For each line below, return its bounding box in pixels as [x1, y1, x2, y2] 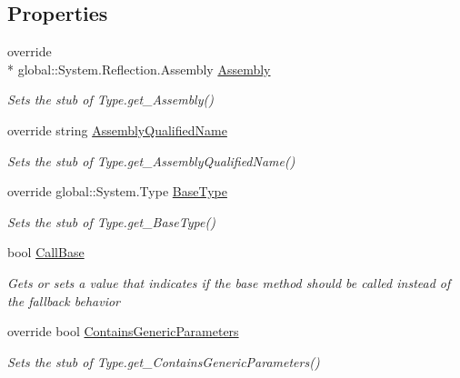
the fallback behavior [7, 291, 120, 310]
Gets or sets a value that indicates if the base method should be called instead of [7, 273, 451, 292]
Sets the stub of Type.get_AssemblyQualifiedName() [7, 151, 295, 170]
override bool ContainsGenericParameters [7, 322, 239, 341]
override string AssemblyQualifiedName [7, 120, 227, 139]
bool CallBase [7, 243, 85, 262]
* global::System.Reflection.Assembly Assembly [7, 59, 271, 78]
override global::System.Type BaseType [7, 182, 227, 201]
